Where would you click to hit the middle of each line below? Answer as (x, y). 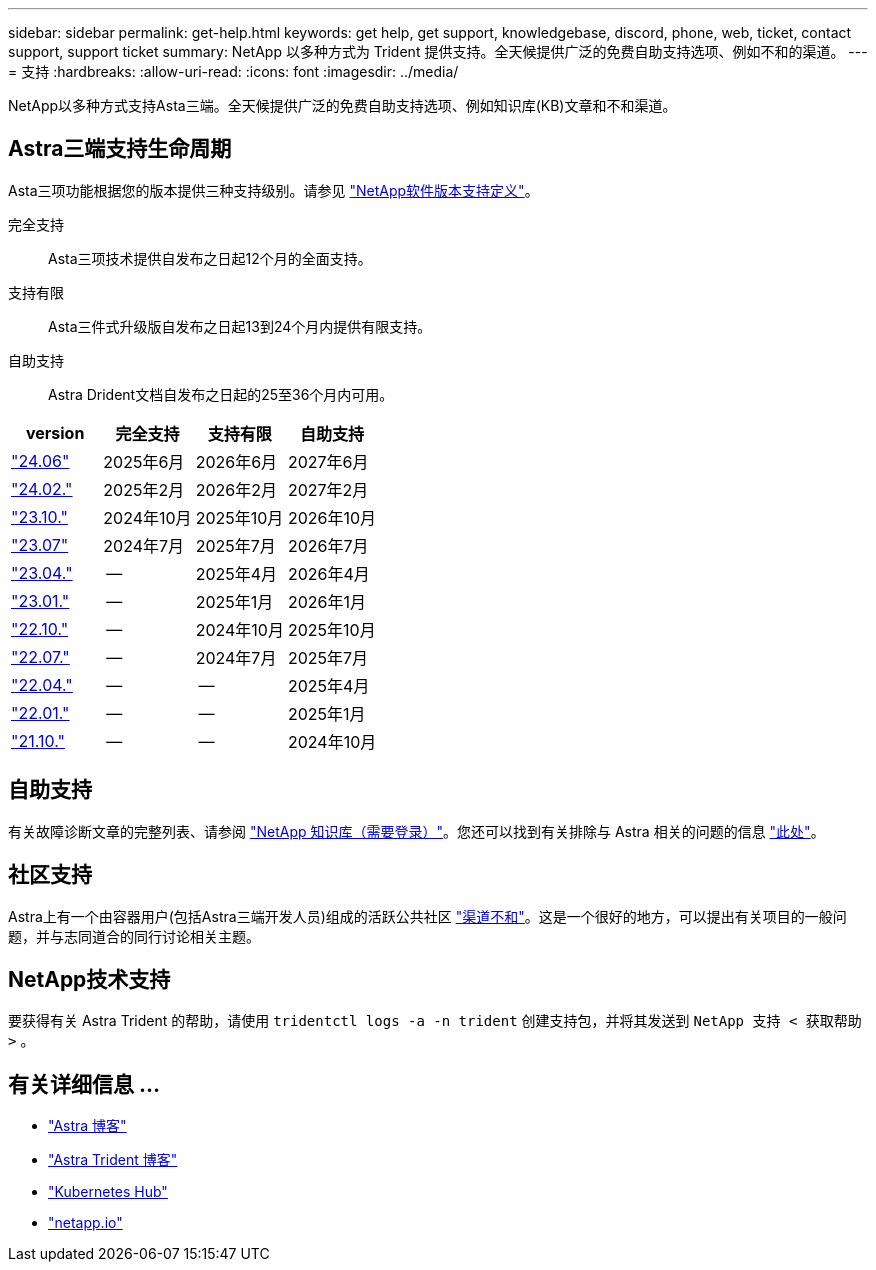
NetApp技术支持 (89, 979)
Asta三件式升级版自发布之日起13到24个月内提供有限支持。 (240, 326)
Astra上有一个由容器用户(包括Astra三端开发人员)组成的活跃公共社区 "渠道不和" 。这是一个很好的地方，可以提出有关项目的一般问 (427, 916)
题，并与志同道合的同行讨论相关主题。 (134, 936)
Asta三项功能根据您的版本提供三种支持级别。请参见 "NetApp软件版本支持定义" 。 (273, 190)
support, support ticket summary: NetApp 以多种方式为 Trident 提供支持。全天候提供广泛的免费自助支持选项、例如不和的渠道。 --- (438, 51)
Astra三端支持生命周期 (120, 149)
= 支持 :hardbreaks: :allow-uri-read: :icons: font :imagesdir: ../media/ (233, 71)
